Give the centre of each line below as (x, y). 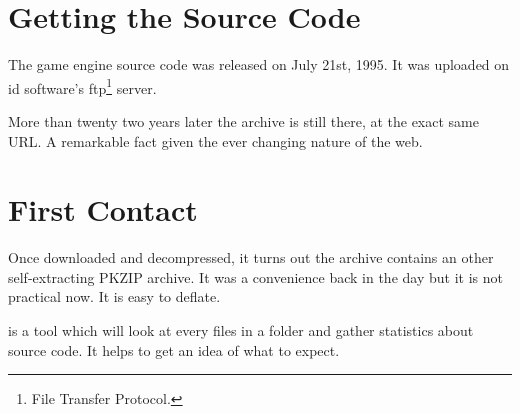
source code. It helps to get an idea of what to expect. (174, 349)
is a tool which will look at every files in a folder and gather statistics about (241, 330)
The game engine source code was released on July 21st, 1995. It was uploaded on (259, 64)
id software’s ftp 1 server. (82, 86)
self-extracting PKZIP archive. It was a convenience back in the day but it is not (255, 276)
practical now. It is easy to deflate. (114, 296)
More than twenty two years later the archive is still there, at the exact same (243, 120)
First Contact (103, 209)
